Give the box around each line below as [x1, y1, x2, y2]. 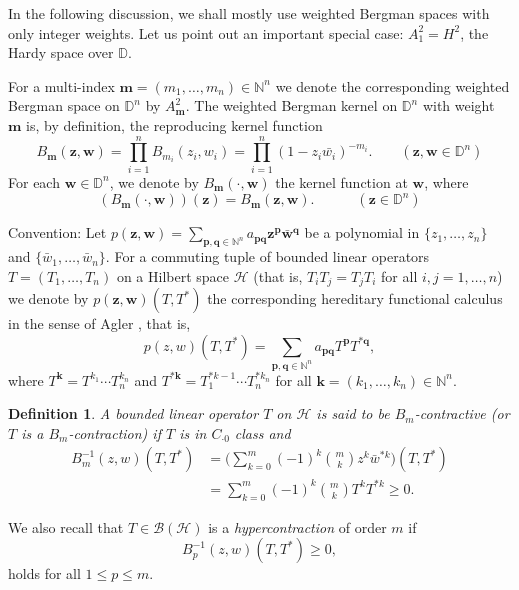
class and [234, 422, 291, 443]
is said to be [316, 403, 390, 424]
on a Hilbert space [116, 265, 230, 286]
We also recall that [8, 516, 124, 537]
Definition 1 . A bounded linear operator [8, 403, 259, 424]
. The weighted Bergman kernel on [185, 95, 398, 116]
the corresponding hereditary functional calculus [207, 288, 503, 309]
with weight [422, 95, 495, 116]
